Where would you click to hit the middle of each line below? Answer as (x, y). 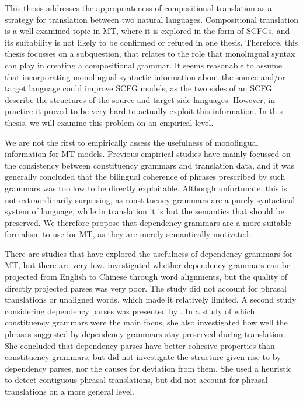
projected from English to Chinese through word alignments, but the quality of (146, 277)
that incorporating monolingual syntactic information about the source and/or (145, 76)
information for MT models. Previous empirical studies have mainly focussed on (148, 154)
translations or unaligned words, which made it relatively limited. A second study (151, 299)
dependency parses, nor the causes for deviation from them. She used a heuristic (148, 368)
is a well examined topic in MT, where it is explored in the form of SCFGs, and (147, 31)
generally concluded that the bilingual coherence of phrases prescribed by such (145, 176)
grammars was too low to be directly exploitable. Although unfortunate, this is (146, 188)
